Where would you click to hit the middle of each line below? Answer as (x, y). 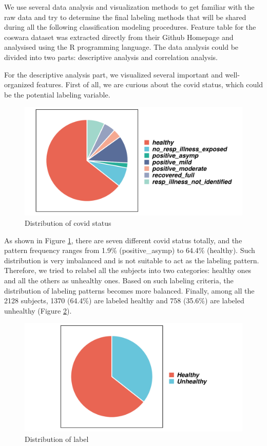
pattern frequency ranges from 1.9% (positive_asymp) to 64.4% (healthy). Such (130, 250)
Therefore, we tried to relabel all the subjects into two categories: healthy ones (128, 270)
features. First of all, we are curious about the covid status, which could (150, 84)
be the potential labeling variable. (57, 94)
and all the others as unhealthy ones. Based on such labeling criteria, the (119, 280)
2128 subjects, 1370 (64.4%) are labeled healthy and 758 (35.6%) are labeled (124, 300)
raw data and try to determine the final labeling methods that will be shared (125, 17)
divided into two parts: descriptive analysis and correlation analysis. (111, 57)
